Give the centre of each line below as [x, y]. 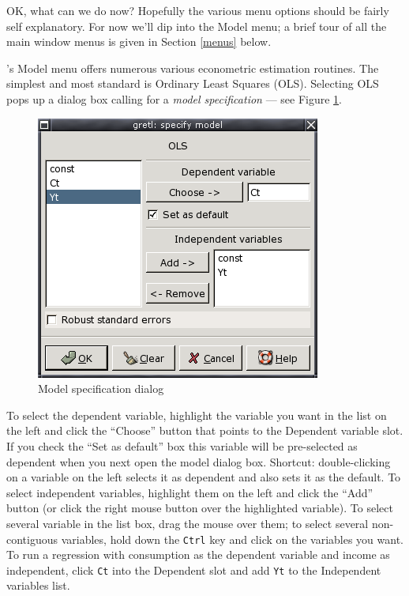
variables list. [38, 585]
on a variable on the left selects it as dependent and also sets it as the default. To [204, 477]
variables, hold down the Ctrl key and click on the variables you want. [233, 539]
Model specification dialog [101, 389]
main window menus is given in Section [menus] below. [139, 41]
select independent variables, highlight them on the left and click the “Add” [190, 492]
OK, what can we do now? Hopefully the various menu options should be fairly [198, 10]
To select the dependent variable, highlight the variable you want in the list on [197, 415]
